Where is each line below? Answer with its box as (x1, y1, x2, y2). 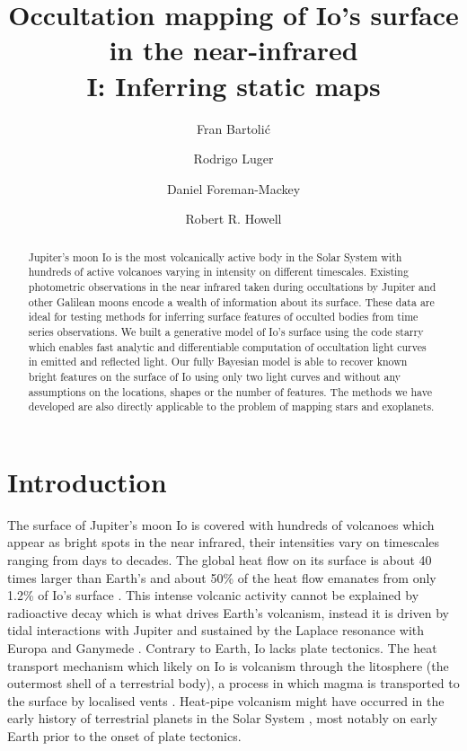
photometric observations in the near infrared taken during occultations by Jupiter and (28, 278, 436, 294)
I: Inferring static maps (86, 66, 381, 103)
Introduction (7, 463, 167, 499)
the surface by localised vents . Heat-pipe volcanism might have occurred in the (7, 691, 445, 710)
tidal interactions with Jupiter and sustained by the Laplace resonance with (7, 621, 425, 640)
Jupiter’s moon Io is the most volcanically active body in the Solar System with (28, 249, 402, 264)
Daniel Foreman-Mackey (166, 179, 301, 198)
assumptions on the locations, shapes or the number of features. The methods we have (28, 384, 432, 399)
